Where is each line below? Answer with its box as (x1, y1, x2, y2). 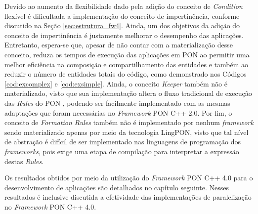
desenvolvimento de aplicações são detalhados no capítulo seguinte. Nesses (4, 182, 229, 192)
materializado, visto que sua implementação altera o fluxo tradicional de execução (4, 88, 252, 98)
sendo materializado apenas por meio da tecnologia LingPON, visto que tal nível (4, 127, 249, 137)
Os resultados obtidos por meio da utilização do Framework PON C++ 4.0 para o (4, 172, 253, 183)
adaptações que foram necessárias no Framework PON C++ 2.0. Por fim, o (4, 107, 232, 118)
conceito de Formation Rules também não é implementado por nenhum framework (4, 117, 254, 128)
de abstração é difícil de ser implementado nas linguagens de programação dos (4, 136, 241, 147)
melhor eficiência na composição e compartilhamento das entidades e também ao (4, 59, 248, 69)
